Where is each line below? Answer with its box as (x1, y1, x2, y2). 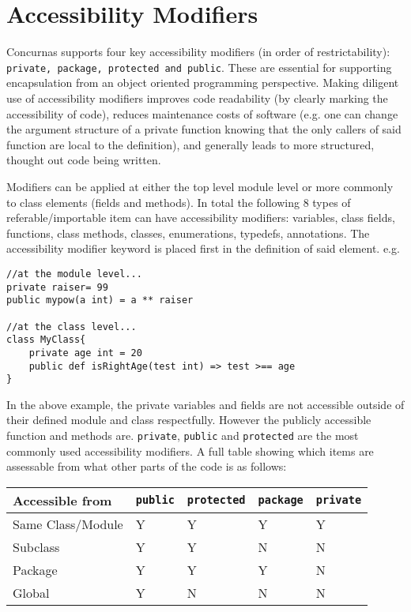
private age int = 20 (28, 347, 142, 359)
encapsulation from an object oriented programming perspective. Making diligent (6, 74, 399, 91)
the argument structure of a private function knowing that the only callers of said (6, 121, 402, 137)
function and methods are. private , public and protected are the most (6, 427, 359, 443)
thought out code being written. (6, 152, 161, 168)
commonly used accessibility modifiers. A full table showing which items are (6, 442, 374, 459)
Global (13, 583, 50, 602)
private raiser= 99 (6, 281, 108, 293)
